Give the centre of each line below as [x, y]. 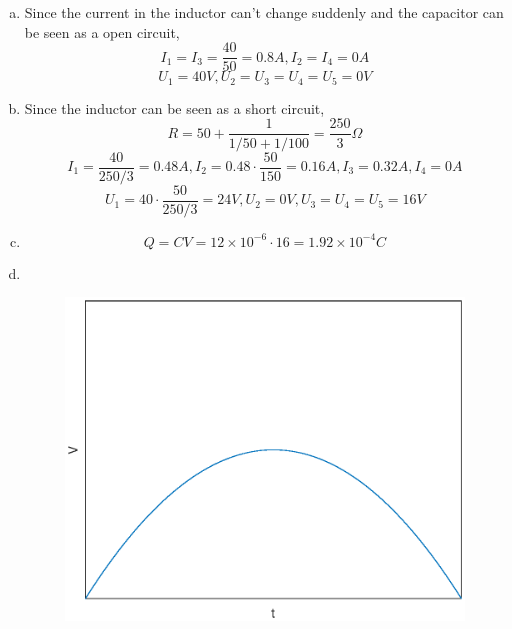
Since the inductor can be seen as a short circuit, [174, 107]
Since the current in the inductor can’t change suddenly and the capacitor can [264, 12]
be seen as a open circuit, [102, 31]
